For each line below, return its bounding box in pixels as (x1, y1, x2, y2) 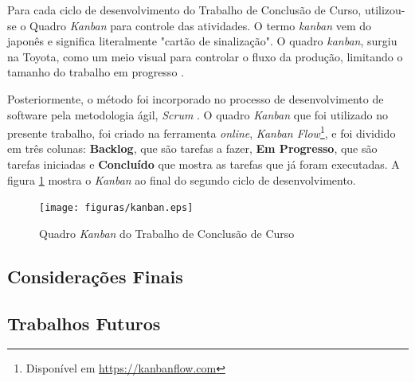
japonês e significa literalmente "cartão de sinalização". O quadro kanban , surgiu (7, 33, 397, 49)
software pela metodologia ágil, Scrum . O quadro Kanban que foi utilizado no (7, 106, 388, 123)
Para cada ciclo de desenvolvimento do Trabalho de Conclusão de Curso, (7, 2, 362, 18)
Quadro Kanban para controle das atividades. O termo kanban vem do (29, 17, 372, 33)
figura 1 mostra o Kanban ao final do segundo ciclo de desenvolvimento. (7, 171, 356, 188)
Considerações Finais (7, 263, 183, 288)
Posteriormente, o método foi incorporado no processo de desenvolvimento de (7, 90, 384, 107)
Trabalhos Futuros (7, 310, 161, 335)
